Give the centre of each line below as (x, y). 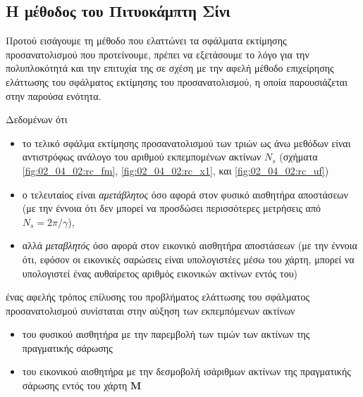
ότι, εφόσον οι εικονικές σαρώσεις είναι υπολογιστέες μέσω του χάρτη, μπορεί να (188, 259)
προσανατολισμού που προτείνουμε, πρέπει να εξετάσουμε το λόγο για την (158, 54)
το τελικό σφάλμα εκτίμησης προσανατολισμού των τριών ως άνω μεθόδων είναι (186, 143)
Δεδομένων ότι (37, 119)
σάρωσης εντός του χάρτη (75, 385)
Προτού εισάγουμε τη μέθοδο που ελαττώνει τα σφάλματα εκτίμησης (146, 40)
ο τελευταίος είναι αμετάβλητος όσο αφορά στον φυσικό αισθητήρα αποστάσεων (185, 194)
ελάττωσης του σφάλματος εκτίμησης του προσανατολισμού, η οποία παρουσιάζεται (177, 81)
